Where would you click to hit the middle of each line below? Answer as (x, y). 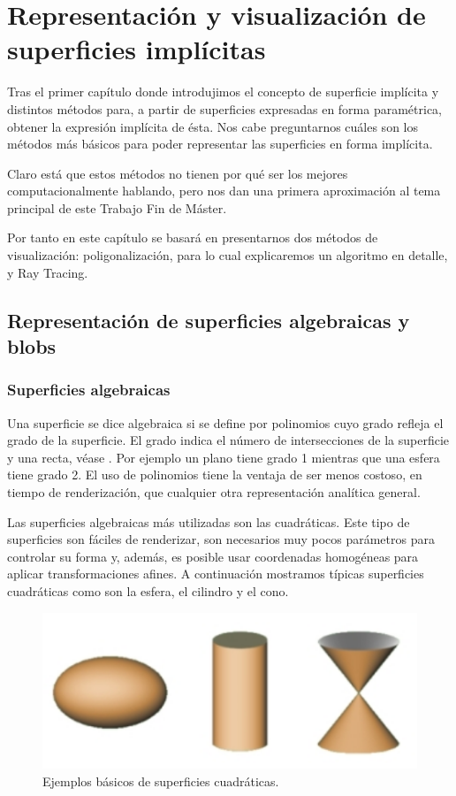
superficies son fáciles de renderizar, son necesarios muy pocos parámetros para (221, 539)
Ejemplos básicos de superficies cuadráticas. (161, 781)
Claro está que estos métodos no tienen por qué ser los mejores (178, 173)
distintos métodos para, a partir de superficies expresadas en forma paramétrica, (225, 108)
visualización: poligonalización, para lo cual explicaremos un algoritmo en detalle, (228, 255)
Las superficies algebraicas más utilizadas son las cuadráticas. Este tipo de (209, 521)
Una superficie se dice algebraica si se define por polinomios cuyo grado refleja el (225, 422)
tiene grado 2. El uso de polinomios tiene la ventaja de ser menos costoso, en (215, 475)
